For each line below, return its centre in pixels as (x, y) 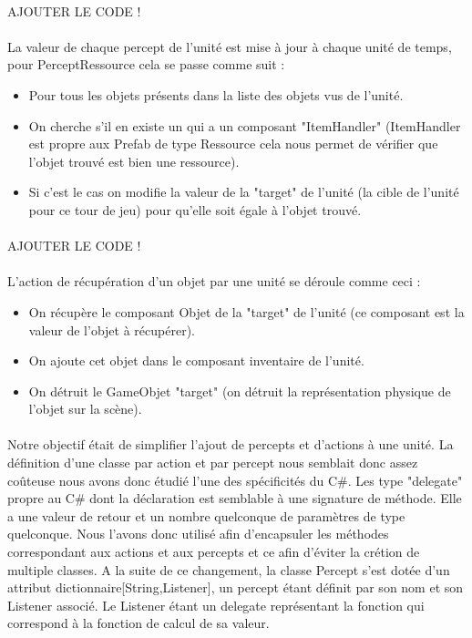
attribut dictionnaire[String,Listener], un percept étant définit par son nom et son (236, 587)
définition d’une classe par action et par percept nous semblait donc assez (213, 463)
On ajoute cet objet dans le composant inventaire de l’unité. (196, 360)
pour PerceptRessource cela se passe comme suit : (146, 64)
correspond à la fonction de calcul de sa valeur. (139, 623)
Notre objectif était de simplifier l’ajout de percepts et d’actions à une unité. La (231, 444)
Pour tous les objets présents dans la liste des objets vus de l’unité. (216, 94)
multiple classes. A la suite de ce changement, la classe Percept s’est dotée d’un (229, 569)
